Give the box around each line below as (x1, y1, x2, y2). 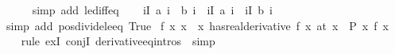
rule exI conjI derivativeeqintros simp (21, 33, 215, 49)
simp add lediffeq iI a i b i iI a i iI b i (32, 2, 273, 17)
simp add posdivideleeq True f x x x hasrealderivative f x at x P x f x (6, 17, 389, 33)
